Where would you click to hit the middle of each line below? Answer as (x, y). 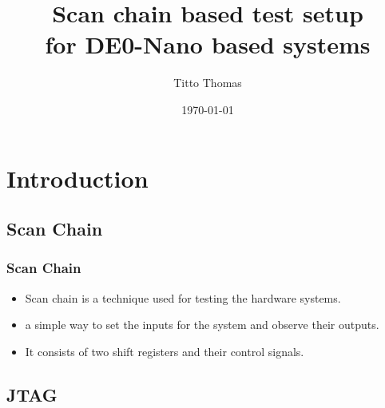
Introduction (77, 178)
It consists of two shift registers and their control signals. (165, 351)
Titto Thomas (208, 83)
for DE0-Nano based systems (208, 44)
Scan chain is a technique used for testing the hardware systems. (183, 297)
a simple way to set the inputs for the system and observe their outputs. (202, 325)
